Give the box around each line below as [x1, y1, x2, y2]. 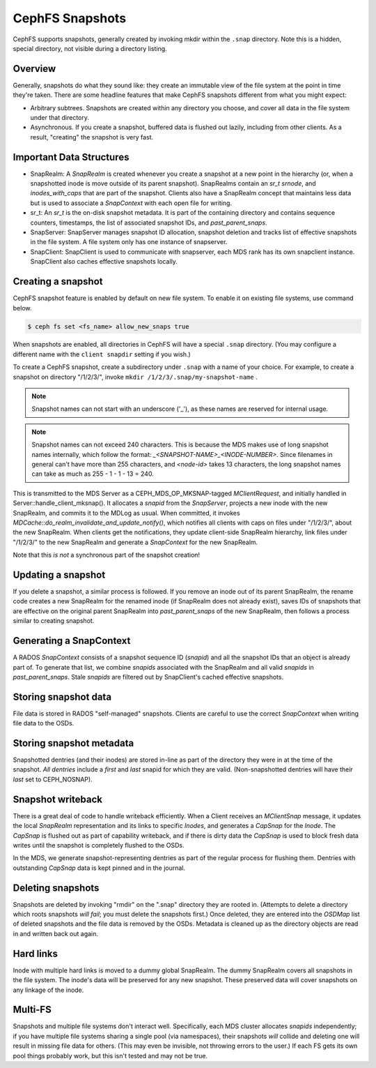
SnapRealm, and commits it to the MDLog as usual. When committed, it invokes [13, 509, 240, 517]
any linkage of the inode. [13, 986, 84, 994]
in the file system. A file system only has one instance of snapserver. [30, 238, 228, 246]
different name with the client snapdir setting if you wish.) [13, 349, 191, 359]
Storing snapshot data [13, 691, 111, 702]
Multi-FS [13, 1004, 52, 1016]
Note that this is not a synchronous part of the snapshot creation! [13, 551, 201, 559]
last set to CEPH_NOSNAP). [13, 775, 93, 783]
